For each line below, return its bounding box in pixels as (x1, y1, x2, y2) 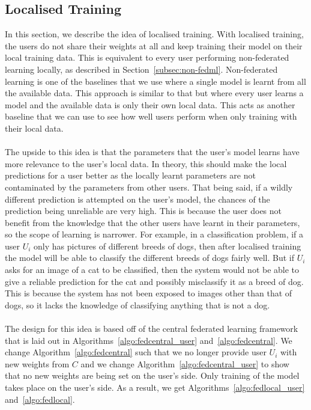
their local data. (5, 121, 64, 134)
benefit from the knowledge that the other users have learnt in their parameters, (5, 216, 300, 228)
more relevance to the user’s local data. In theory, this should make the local (5, 157, 287, 170)
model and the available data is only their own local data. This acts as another (5, 98, 295, 111)
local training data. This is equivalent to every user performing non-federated (5, 51, 289, 64)
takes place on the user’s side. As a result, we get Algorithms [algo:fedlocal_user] (5, 381, 305, 394)
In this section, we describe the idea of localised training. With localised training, (5, 28, 304, 40)
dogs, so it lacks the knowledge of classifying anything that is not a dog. (5, 298, 270, 311)
